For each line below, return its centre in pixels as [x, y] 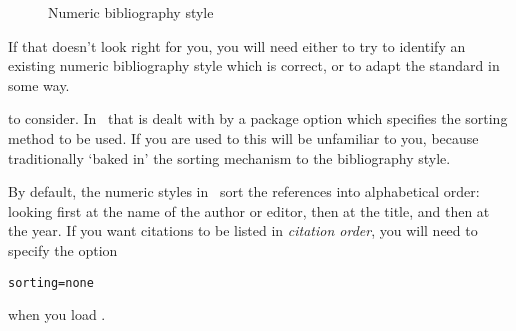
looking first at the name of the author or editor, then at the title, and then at [249, 210]
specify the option [63, 249]
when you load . [57, 314]
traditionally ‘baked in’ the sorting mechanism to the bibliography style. [229, 157]
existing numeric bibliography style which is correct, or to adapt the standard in [254, 65]
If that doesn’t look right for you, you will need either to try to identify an [237, 45]
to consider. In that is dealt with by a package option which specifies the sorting [258, 118]
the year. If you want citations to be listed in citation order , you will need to [243, 230]
